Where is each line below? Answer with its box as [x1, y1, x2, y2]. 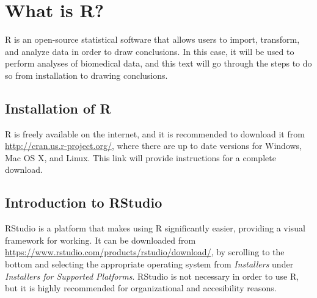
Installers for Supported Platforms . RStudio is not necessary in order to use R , [5, 269, 299, 282]
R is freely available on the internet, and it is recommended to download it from [5, 127, 305, 140]
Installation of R [5, 98, 111, 117]
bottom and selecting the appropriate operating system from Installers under [5, 258, 294, 271]
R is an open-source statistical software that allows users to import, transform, [5, 33, 300, 46]
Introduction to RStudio [5, 193, 162, 212]
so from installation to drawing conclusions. [5, 68, 168, 81]
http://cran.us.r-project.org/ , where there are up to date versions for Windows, [5, 139, 302, 152]
